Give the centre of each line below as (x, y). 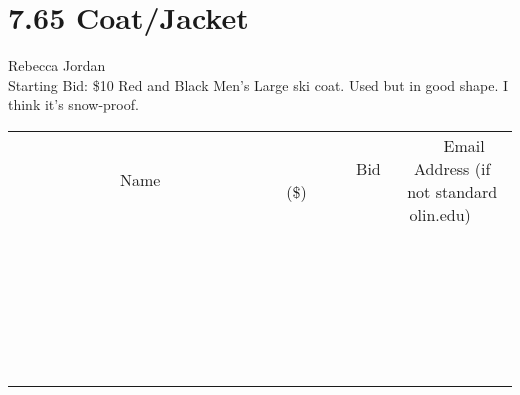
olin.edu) (440, 214)
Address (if (452, 168)
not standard (452, 191)
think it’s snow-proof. (73, 104)
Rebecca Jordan (57, 65)
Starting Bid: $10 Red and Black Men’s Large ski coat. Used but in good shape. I (258, 84)
